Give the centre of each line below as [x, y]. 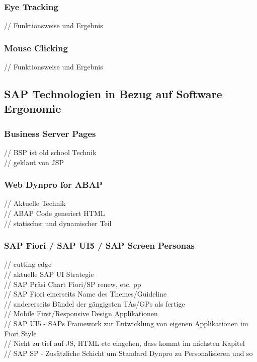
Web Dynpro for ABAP [53, 185]
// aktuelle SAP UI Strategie [49, 274]
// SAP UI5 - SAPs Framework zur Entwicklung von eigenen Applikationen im [126, 323]
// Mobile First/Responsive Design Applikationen [81, 313]
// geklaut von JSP [34, 162]
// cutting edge [28, 264]
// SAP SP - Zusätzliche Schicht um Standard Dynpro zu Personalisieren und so [128, 353]
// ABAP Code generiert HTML [55, 213]
